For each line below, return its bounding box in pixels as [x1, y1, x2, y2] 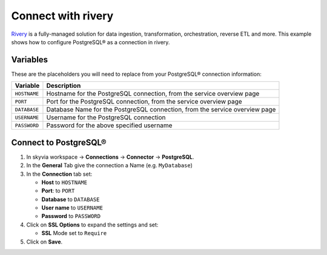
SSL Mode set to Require [41, 230, 107, 237]
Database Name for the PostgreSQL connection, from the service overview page [46, 105, 276, 114]
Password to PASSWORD [41, 213, 101, 220]
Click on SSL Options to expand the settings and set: [26, 221, 159, 228]
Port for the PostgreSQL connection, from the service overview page [46, 98, 242, 106]
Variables [11, 55, 48, 65]
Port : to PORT [41, 187, 75, 194]
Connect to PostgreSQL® [11, 137, 107, 148]
